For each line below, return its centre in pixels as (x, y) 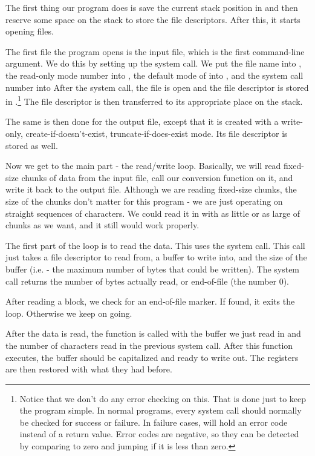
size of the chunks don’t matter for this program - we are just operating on (144, 201)
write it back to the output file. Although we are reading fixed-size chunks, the (151, 189)
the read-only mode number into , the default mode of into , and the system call (154, 75)
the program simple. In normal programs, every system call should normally (161, 410)
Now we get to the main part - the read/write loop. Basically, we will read (143, 166)
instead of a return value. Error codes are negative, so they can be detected (159, 434)
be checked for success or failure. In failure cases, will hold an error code (154, 422)
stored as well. (32, 145)
